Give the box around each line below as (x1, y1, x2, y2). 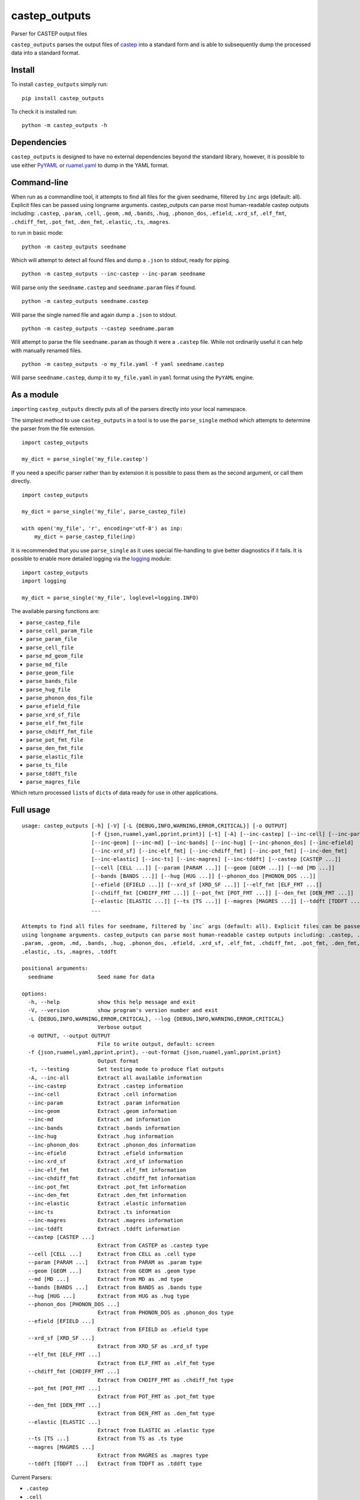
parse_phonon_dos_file (26, 695, 93, 701)
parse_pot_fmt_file (26, 737, 83, 743)
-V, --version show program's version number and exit (28, 1007, 218, 1014)
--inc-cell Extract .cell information (28, 1091, 177, 1098)
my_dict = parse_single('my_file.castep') (22, 456, 149, 463)
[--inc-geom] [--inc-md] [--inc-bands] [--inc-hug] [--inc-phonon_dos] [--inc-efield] (91, 839, 354, 846)
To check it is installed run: (11, 108, 77, 115)
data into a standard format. (11, 49, 80, 56)
